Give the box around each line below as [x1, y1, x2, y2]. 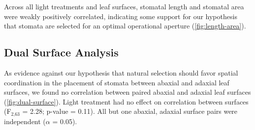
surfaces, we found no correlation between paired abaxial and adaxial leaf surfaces [4, 87, 251, 97]
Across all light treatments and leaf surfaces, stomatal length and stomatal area [4, 1, 244, 11]
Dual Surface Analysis [4, 45, 119, 60]
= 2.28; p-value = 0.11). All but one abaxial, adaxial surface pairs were [22, 106, 238, 116]
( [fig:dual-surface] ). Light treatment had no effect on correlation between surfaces [4, 96, 249, 106]
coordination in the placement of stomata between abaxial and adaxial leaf [4, 77, 229, 87]
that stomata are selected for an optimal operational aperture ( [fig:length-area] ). [4, 21, 246, 31]
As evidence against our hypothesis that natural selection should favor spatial [4, 67, 238, 78]
